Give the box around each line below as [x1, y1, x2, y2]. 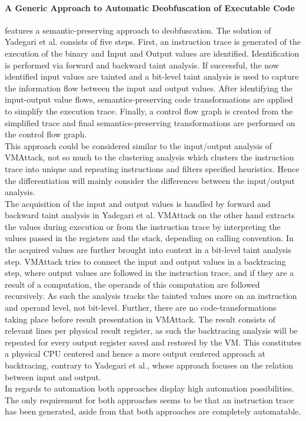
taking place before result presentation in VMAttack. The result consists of [5, 313, 275, 325]
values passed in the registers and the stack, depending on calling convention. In [5, 232, 294, 244]
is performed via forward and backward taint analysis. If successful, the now [5, 58, 279, 71]
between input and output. [5, 370, 101, 383]
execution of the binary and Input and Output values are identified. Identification [5, 47, 300, 59]
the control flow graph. [5, 128, 87, 140]
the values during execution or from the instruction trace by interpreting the [5, 220, 281, 232]
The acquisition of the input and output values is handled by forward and [5, 197, 271, 209]
